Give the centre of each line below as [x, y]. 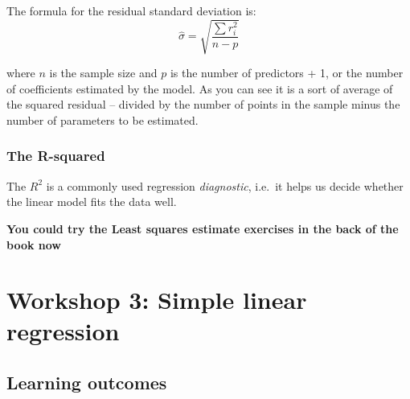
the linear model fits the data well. [92, 202]
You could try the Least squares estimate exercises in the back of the [203, 228]
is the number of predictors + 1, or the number [287, 73]
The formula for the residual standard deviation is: [131, 10]
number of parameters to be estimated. [102, 119]
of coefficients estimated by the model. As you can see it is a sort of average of [200, 88]
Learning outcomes [87, 383]
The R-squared [56, 156]
